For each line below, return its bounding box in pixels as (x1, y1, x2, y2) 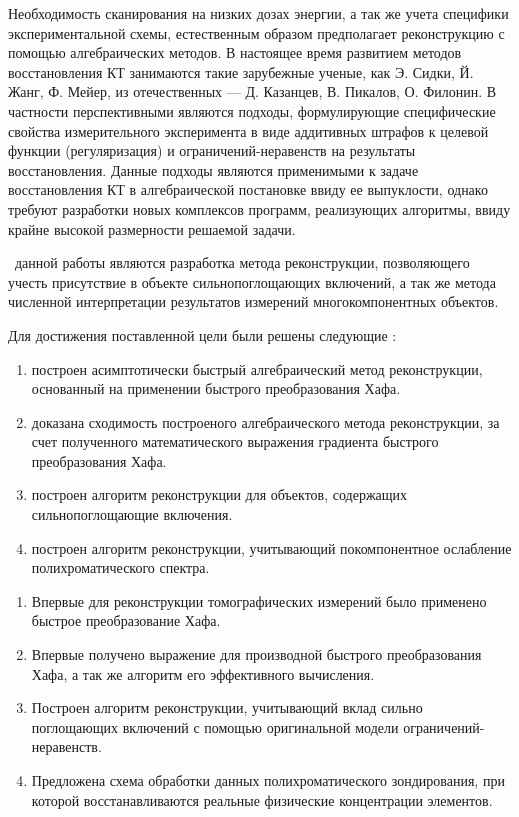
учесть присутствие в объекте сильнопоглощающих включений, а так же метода (8, 271, 496, 292)
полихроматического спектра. (31, 557, 210, 578)
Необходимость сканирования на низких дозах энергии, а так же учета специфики (8, 3, 509, 23)
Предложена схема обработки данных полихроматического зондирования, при (31, 770, 505, 790)
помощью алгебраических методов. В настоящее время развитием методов (8, 42, 462, 63)
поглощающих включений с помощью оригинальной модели (31, 716, 399, 737)
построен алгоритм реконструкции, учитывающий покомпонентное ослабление (31, 537, 512, 558)
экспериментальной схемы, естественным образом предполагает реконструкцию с (8, 22, 505, 43)
